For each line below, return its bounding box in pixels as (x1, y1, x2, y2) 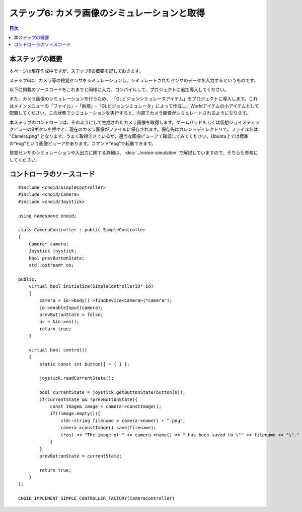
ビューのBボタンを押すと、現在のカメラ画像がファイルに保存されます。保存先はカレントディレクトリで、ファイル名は (13, 126, 258, 132)
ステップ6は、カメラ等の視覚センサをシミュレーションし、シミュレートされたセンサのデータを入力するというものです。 (9, 77, 259, 83)
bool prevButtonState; (28, 255, 85, 261)
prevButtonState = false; (39, 312, 103, 318)
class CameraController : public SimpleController (18, 227, 146, 233)
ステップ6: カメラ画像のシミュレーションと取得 (9, 8, 205, 19)
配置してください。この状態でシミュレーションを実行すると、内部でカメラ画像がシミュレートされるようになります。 (9, 110, 251, 116)
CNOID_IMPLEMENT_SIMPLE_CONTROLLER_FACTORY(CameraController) (18, 495, 175, 501)
